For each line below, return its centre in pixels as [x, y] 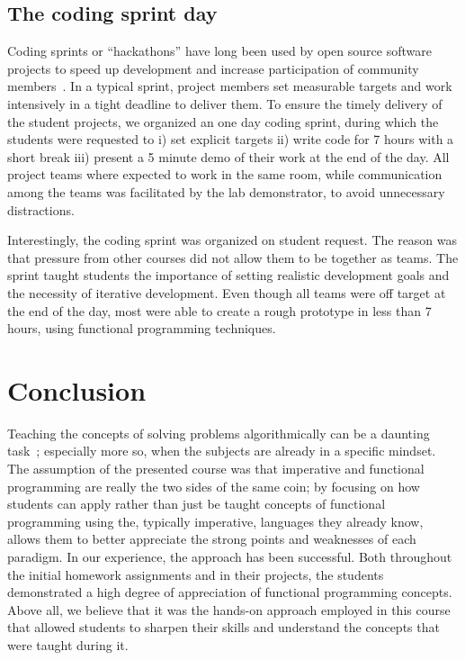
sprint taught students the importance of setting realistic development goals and [228, 275]
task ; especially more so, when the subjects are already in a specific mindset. [222, 451]
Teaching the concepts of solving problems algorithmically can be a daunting [219, 433]
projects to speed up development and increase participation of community [213, 68]
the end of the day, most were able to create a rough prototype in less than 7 [219, 310]
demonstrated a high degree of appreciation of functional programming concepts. [230, 592]
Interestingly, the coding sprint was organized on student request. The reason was [232, 240]
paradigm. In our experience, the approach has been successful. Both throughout [230, 556]
